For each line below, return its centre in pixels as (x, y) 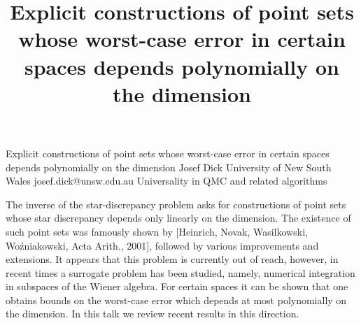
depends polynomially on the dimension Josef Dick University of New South (169, 167)
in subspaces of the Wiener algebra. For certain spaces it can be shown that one (177, 286)
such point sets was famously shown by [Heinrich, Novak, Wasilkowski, (157, 231)
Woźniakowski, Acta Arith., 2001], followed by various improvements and (162, 245)
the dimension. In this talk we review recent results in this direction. (153, 314)
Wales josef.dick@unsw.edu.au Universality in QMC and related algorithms (167, 181)
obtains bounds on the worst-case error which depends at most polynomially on (176, 300)
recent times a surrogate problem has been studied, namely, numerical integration (180, 272)
